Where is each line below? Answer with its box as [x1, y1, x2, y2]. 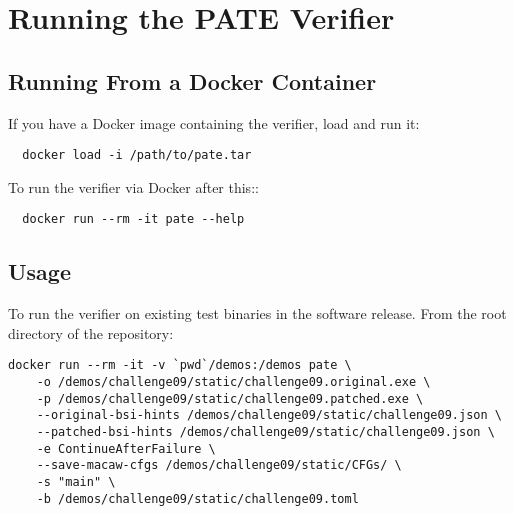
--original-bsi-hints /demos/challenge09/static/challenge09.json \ [36, 408, 502, 423]
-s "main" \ [36, 475, 116, 490]
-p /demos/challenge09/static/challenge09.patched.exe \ [36, 391, 424, 406]
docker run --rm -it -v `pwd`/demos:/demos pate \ [8, 358, 352, 373]
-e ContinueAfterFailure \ [36, 441, 216, 456]
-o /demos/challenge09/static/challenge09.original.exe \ [36, 375, 431, 390]
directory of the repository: [8, 322, 174, 343]
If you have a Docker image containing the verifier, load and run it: [8, 112, 420, 133]
